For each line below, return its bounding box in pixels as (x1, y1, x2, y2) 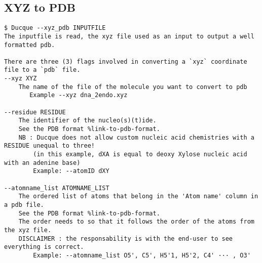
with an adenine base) (4, 159, 81, 166)
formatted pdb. (4, 41, 55, 49)
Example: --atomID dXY (33, 167, 109, 175)
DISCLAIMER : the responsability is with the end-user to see (18, 235, 233, 242)
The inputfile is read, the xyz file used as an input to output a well (4, 32, 254, 40)
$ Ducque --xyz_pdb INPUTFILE (4, 24, 106, 32)
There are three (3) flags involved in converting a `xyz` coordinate (4, 58, 247, 65)
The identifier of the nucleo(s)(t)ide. (18, 117, 157, 124)
